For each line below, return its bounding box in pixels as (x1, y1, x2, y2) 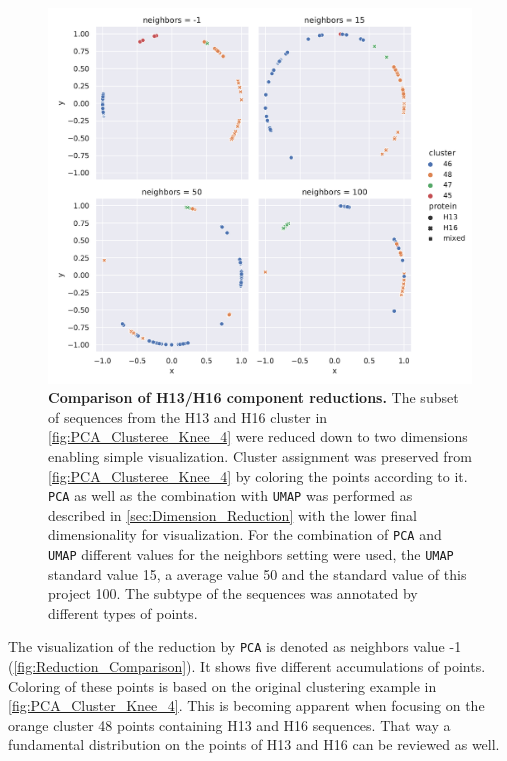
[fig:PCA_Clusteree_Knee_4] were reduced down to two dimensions (48, 426, 468, 447)
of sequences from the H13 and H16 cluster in (48, 406, 328, 427)
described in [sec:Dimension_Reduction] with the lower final (48, 504, 418, 525)
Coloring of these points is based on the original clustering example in (8, 675, 437, 696)
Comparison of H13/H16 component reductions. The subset (48, 387, 459, 408)
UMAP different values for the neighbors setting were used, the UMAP (48, 544, 454, 565)
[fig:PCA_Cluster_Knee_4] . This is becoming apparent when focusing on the (8, 695, 485, 716)
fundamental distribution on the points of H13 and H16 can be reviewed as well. (8, 734, 500, 755)
